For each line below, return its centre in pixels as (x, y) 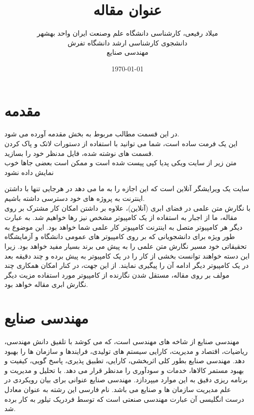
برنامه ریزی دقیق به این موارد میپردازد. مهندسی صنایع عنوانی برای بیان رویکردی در (126, 380)
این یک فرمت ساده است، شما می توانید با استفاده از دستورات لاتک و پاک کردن (121, 143)
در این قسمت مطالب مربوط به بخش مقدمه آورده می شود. (92, 134)
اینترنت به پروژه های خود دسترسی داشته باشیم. (75, 198)
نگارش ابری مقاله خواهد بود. (46, 284)
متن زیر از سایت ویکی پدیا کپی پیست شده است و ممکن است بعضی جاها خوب (121, 163)
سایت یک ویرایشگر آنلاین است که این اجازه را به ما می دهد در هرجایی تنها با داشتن (127, 188)
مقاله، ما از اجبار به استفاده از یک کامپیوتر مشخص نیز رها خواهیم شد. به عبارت (121, 217)
